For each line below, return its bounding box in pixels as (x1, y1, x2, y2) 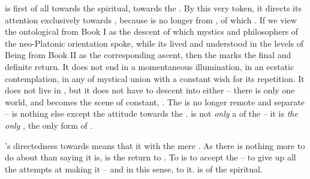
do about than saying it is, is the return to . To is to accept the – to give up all (5, 151, 296, 163)
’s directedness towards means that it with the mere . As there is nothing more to (5, 139, 305, 151)
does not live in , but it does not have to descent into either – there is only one (5, 84, 295, 96)
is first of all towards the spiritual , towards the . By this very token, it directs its (5, 2, 302, 14)
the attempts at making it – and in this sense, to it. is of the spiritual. (5, 162, 263, 175)
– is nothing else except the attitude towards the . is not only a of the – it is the (5, 107, 298, 120)
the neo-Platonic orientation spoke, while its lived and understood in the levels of (5, 37, 303, 49)
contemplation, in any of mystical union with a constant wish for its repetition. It (5, 72, 305, 84)
